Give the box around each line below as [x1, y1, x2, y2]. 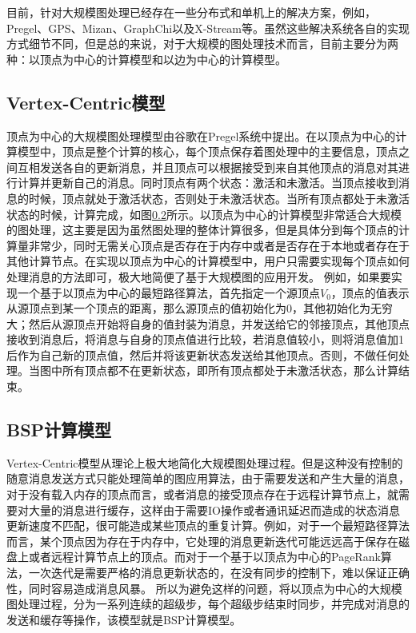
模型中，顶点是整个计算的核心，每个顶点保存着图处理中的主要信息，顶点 [17, 143, 398, 160]
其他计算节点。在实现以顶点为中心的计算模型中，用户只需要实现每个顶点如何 [6, 253, 410, 269]
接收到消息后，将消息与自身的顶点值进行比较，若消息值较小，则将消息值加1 [6, 331, 404, 348]
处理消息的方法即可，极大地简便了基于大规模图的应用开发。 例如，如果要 [6, 268, 391, 285]
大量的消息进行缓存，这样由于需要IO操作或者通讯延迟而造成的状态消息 [28, 501, 400, 518]
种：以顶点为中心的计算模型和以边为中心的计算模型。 [6, 50, 286, 67]
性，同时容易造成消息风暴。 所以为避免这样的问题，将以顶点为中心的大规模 [6, 579, 402, 596]
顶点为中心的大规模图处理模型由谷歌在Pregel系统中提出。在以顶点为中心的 [6, 127, 396, 144]
